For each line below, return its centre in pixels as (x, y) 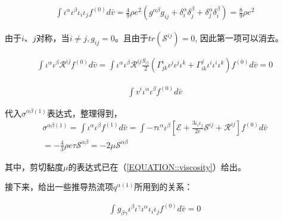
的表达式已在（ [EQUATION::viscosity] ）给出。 (157, 166)
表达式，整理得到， (84, 113)
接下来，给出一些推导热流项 (59, 187)
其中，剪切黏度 (34, 166)
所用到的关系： (164, 187)
